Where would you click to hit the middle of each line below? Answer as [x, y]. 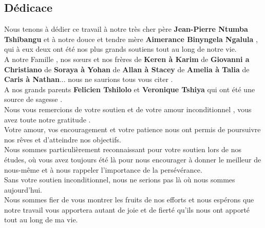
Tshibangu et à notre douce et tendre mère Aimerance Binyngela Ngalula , [131, 39]
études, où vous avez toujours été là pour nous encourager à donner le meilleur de [133, 159]
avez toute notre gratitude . [48, 119]
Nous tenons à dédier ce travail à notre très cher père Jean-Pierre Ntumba [126, 29]
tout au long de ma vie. [41, 220]
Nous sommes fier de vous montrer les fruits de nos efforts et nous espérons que [129, 200]
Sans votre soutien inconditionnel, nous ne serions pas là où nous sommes [120, 180]
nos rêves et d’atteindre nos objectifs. [63, 139]
